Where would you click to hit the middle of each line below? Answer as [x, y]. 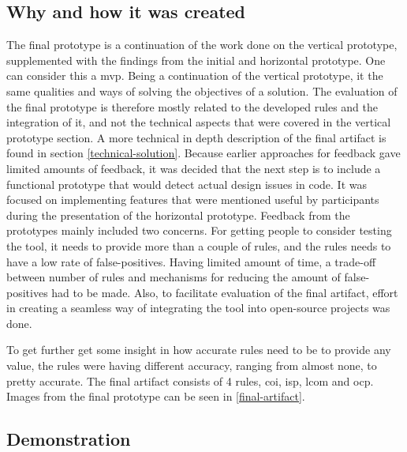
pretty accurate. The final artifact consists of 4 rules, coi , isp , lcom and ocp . [190, 380]
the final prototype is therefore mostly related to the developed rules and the [192, 106]
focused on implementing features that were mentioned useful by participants [193, 200]
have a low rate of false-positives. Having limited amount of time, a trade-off [191, 261]
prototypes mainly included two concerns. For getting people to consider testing [199, 230]
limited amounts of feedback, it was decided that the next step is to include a [194, 168]
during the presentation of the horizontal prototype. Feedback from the [178, 215]
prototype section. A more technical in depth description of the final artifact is [196, 137]
